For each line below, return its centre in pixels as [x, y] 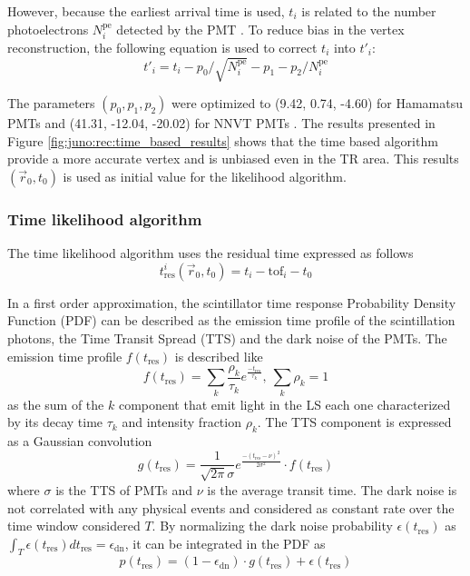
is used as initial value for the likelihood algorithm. [205, 176]
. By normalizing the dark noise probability [272, 526]
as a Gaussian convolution [80, 441]
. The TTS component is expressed [354, 422]
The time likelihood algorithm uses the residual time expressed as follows [211, 253]
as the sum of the [56, 404]
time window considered [74, 526]
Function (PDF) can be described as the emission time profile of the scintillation [231, 320]
